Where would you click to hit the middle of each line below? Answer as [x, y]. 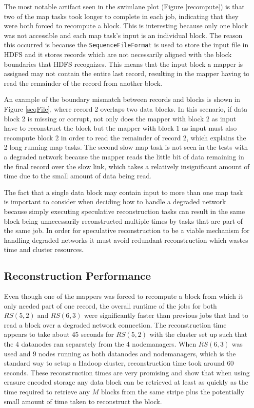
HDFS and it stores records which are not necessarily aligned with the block [118, 54]
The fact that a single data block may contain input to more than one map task [124, 192]
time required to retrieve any [47, 392]
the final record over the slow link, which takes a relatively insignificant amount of [127, 166]
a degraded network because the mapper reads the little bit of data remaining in [124, 156]
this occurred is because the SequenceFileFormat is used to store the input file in [126, 45]
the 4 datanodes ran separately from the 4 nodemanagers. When [100, 344]
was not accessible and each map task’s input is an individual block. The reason [123, 35]
